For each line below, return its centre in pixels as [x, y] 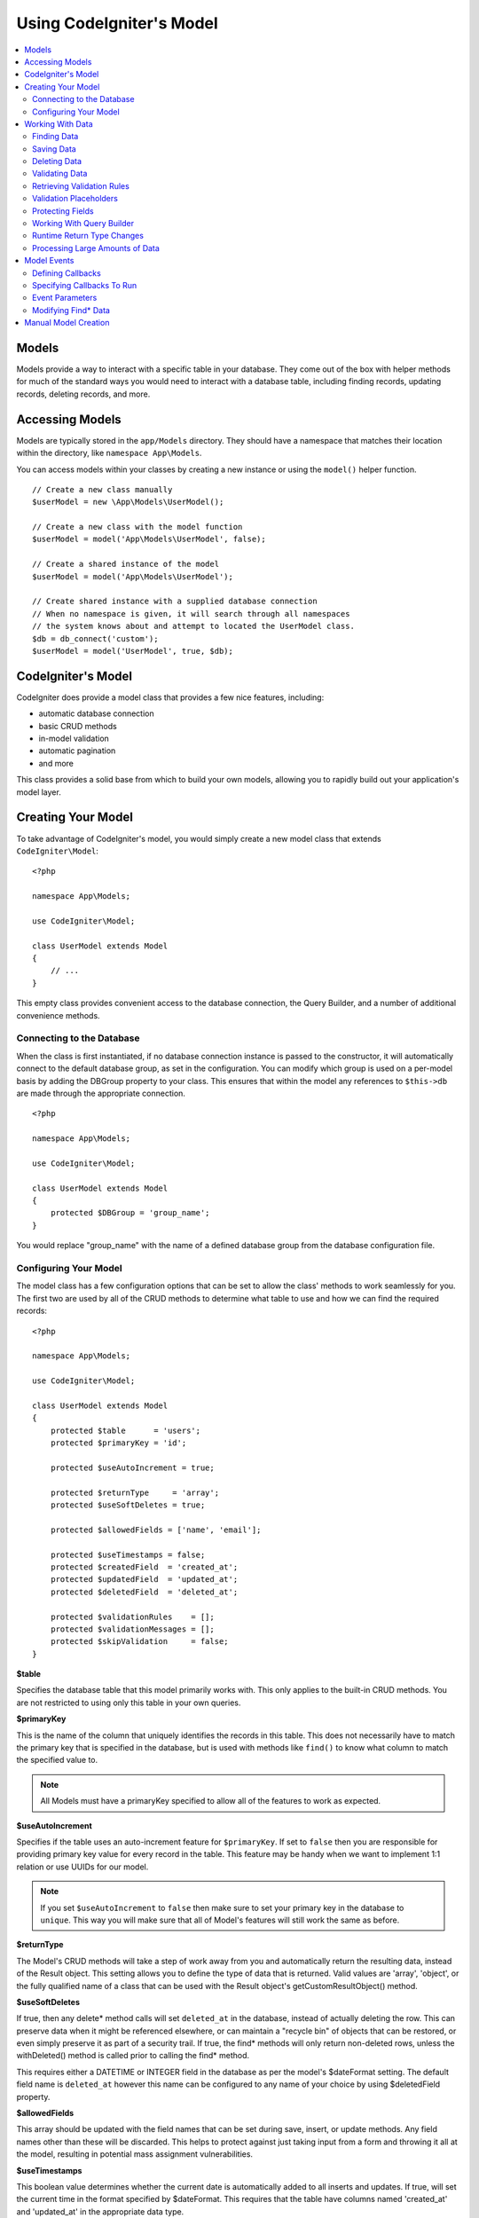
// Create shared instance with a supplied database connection [175, 602]
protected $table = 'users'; [126, 1430]
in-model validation [74, 739]
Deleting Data [57, 161]
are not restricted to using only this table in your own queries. [129, 1703]
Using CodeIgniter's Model [118, 23]
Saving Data [55, 149]
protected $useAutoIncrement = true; [132, 1467]
